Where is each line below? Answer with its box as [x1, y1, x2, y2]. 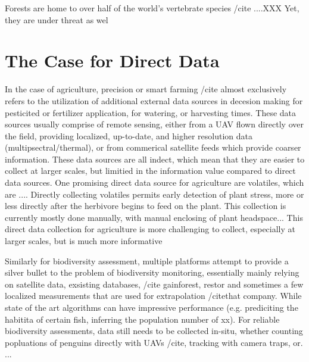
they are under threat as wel [5, 13, 108, 26]
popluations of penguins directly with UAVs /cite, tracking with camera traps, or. [5, 336, 303, 348]
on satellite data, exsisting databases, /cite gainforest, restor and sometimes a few [5, 277, 304, 290]
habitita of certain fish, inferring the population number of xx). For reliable [5, 313, 280, 325]
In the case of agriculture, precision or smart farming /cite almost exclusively [5, 83, 287, 95]
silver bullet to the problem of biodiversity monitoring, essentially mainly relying [5, 266, 299, 279]
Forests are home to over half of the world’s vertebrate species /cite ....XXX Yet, [5, 2, 299, 14]
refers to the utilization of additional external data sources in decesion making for [5, 94, 303, 107]
